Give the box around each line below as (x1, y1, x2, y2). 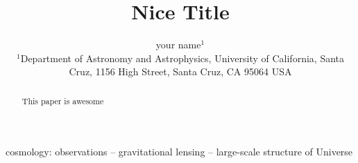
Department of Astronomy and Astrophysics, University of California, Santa (20, 50, 344, 65)
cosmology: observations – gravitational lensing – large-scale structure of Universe (6, 144, 353, 159)
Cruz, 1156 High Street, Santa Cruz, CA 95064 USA (69, 64, 292, 79)
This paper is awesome (22, 95, 104, 106)
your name (155, 37, 201, 52)
